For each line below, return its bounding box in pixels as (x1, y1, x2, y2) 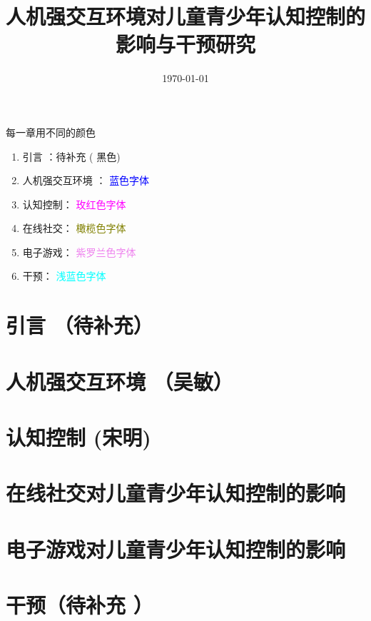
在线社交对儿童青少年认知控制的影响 (6, 478, 346, 508)
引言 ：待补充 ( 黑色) (22, 148, 121, 163)
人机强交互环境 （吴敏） (6, 366, 233, 395)
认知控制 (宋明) (6, 423, 151, 451)
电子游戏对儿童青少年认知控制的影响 (6, 534, 346, 563)
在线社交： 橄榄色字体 (22, 221, 126, 236)
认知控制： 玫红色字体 (22, 196, 126, 211)
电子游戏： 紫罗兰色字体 (22, 244, 136, 259)
